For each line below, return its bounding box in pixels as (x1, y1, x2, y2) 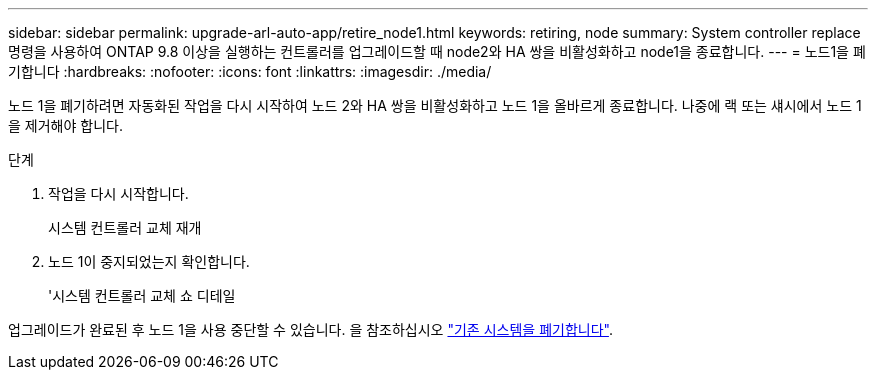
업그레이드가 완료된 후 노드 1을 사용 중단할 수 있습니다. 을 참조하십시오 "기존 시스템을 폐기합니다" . (8, 321, 613, 338)
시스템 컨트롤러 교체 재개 (48, 219, 202, 236)
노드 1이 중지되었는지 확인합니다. (48, 253, 250, 270)
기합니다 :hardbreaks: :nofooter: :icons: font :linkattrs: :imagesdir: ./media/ (8, 63, 492, 80)
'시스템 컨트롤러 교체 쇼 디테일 (48, 287, 236, 304)
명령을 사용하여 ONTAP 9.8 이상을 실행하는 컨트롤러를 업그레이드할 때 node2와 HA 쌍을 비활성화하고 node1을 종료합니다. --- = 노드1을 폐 (8, 43, 866, 60)
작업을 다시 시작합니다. (48, 185, 189, 202)
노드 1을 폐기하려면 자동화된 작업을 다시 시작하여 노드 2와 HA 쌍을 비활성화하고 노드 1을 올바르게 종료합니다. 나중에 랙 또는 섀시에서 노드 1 (8, 97, 862, 114)
